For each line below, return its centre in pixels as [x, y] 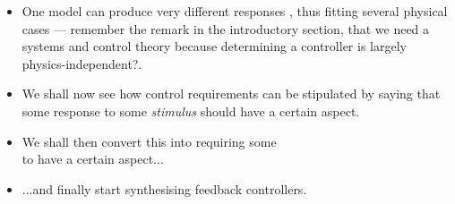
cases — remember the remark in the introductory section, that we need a [226, 28]
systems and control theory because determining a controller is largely [214, 46]
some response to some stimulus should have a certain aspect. [191, 110]
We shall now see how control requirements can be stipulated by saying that [231, 93]
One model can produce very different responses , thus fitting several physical [235, 11]
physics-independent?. [82, 63]
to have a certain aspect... [93, 159]
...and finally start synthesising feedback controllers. [164, 188]
